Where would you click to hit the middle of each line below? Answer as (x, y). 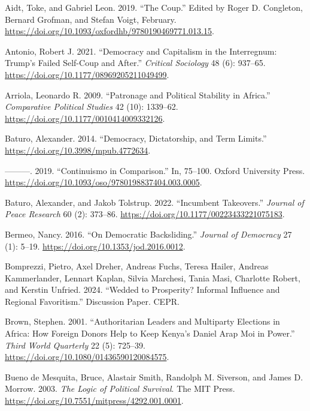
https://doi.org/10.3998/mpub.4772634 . (78, 150)
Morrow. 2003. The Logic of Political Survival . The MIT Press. (120, 388)
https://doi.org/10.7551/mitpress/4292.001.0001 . (94, 400)
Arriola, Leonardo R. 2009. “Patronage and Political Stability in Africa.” (138, 94)
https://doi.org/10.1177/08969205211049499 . (87, 74)
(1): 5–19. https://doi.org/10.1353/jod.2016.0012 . (95, 246)
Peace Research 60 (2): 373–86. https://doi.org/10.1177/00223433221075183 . (145, 214)
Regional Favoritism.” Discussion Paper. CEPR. (92, 301)
